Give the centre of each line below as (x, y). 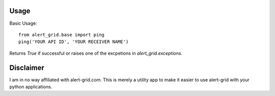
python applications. (31, 86)
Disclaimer (27, 67)
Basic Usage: (23, 23)
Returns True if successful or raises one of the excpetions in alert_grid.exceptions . (96, 53)
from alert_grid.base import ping (61, 35)
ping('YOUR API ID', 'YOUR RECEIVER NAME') (74, 42)
